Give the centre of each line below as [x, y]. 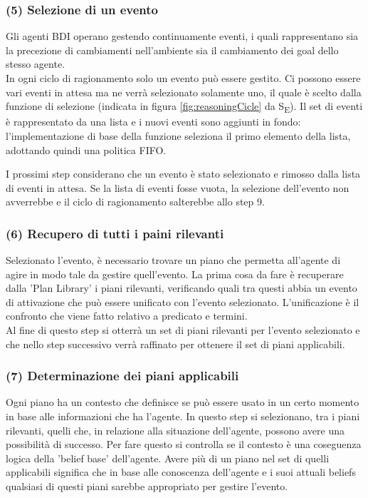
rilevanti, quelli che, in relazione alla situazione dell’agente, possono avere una [175, 430]
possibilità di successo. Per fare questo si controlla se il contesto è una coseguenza [184, 444]
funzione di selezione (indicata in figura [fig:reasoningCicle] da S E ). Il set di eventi [184, 107]
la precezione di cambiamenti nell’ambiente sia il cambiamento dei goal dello [172, 50]
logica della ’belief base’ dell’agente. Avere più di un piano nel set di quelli [168, 458]
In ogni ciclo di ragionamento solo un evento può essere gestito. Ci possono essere [183, 78]
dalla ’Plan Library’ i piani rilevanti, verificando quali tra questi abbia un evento [182, 288]
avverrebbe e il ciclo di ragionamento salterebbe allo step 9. [135, 202]
